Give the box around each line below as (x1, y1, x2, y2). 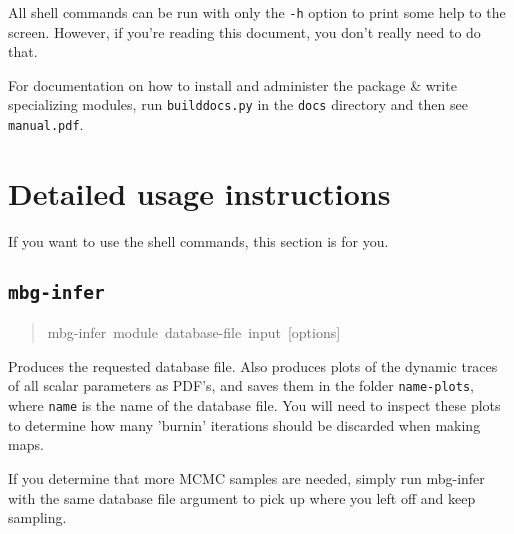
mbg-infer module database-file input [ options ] (47, 322, 341, 343)
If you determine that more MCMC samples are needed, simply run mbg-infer (8, 467, 485, 488)
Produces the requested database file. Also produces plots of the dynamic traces (8, 355, 498, 376)
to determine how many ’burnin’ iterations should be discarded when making (8, 414, 481, 435)
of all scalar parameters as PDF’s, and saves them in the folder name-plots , (8, 375, 474, 396)
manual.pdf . (8, 114, 84, 135)
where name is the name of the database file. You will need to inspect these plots (8, 395, 501, 416)
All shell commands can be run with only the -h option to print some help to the (8, 2, 506, 22)
